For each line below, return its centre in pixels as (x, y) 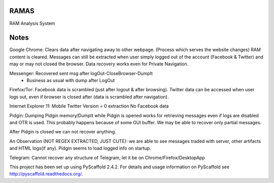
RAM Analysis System (32, 23)
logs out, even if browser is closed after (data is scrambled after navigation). (89, 97)
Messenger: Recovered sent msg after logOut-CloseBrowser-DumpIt (81, 73)
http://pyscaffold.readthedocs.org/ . (46, 174)
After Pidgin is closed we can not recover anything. (63, 132)
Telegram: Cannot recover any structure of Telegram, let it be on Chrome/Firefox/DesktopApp (107, 158)
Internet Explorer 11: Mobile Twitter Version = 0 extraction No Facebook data (89, 106)
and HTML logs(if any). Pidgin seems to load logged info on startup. (80, 148)
